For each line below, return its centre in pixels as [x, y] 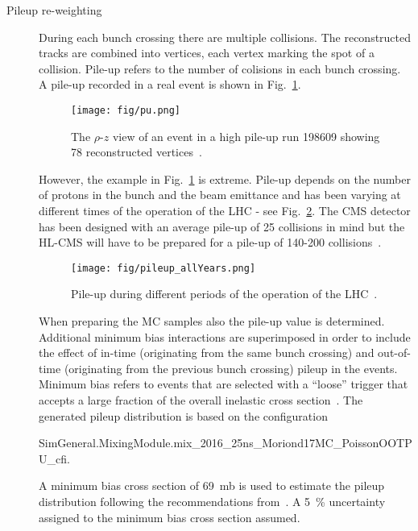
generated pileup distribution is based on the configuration [183, 415]
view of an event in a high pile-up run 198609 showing [246, 136]
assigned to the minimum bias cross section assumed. [170, 517]
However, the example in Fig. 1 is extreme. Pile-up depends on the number [225, 178]
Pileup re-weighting [54, 10]
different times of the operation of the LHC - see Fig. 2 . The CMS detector [225, 210]
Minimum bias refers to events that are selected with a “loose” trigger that [223, 384]
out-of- [394, 353]
